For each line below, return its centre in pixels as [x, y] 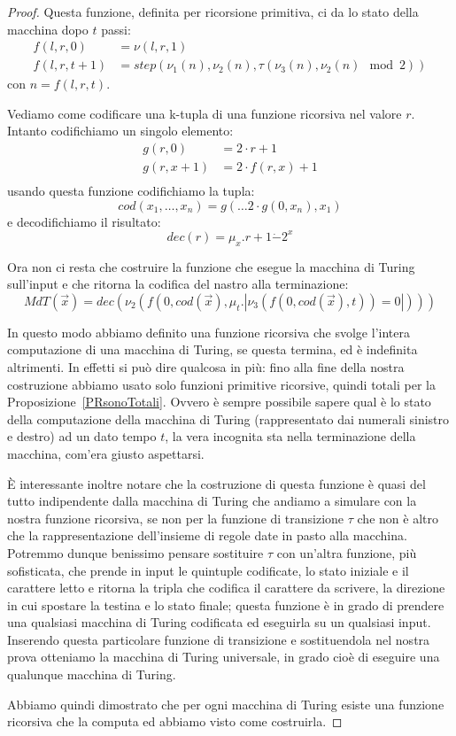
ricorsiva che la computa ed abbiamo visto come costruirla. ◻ [175, 721]
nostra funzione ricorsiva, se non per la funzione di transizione [176, 518]
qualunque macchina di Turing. [92, 674]
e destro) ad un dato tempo [82, 436]
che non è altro [398, 518]
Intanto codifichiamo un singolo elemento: [120, 131]
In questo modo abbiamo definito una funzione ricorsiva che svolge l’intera [209, 332]
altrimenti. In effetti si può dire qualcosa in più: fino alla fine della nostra [206, 366]
